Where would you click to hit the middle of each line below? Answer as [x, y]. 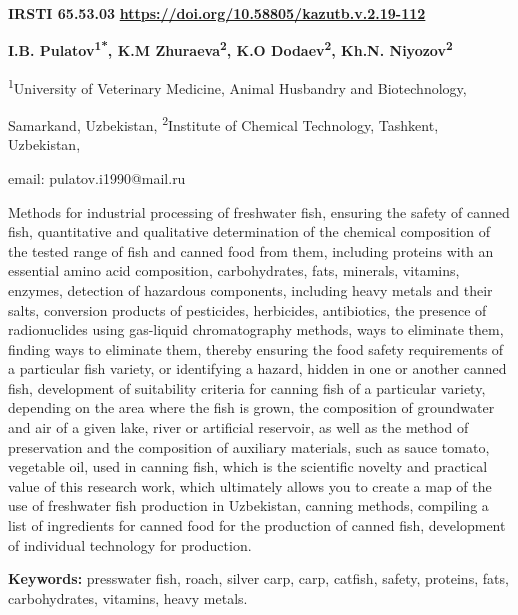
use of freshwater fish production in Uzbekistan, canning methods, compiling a [248, 505]
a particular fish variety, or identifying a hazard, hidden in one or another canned [257, 368]
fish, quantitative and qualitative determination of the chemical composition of [249, 231]
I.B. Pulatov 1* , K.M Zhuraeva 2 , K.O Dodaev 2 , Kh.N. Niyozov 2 [230, 49]
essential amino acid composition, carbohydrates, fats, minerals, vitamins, [234, 270]
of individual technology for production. [130, 544]
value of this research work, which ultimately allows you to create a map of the [250, 485]
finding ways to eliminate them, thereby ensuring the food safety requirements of [256, 348]
